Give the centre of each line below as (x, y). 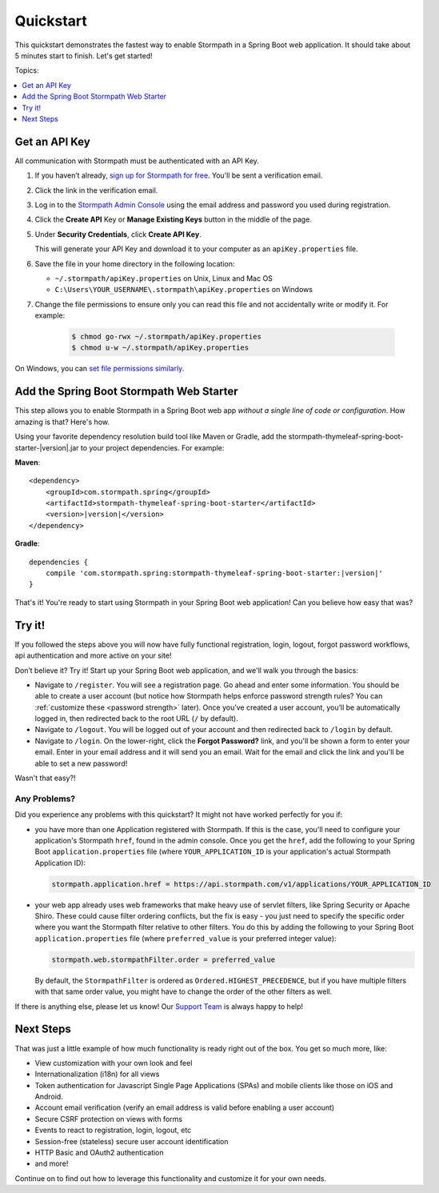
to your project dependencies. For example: (152, 447)
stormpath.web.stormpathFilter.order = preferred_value (164, 959)
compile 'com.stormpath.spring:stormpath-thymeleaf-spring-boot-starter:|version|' (214, 573)
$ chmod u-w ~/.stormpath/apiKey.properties (160, 348)
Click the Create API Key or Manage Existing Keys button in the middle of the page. (173, 219)
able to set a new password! (81, 763)
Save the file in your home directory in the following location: (135, 263)
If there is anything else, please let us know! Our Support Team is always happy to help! (159, 1006)
